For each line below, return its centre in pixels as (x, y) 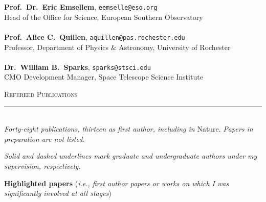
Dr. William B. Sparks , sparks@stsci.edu (77, 67)
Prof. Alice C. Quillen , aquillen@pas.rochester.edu (95, 36)
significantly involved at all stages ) (58, 193)
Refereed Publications (41, 94)
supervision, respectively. (42, 166)
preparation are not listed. (45, 138)
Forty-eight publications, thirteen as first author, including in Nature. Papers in (129, 129)
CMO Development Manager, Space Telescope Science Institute (104, 77)
